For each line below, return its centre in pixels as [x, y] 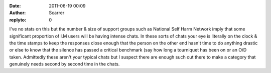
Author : [18, 13]
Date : [15, 6]
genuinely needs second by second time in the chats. [64, 64]
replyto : [18, 19]
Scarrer [57, 13]
